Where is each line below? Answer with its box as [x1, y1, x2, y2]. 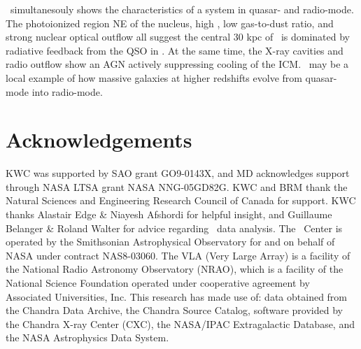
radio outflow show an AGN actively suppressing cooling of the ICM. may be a [6, 57, 349, 71]
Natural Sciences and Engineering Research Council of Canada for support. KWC [6, 193, 356, 208]
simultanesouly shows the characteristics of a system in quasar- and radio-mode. [10, 2, 354, 16]
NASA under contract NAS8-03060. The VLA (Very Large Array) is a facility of [6, 248, 351, 262]
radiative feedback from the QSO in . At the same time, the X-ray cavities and [6, 43, 344, 57]
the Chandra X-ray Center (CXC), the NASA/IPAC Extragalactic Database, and [6, 316, 355, 331]
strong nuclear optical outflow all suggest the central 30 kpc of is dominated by [6, 29, 350, 44]
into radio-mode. [31, 84, 103, 99]
